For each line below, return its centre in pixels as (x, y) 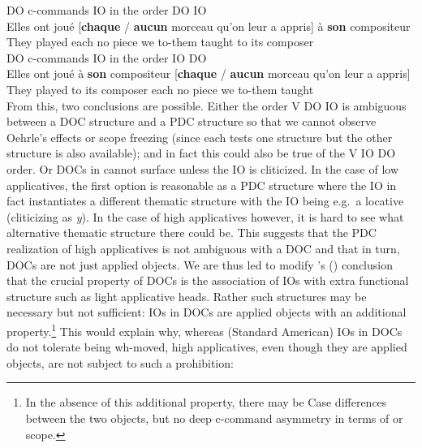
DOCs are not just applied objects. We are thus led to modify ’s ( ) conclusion (200, 264)
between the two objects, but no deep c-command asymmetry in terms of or (214, 418)
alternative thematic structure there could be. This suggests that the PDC (192, 233)
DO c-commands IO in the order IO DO (107, 57)
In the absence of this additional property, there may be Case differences (206, 402)
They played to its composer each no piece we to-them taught (160, 89)
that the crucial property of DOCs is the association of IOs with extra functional (208, 280)
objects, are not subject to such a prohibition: (120, 362)
